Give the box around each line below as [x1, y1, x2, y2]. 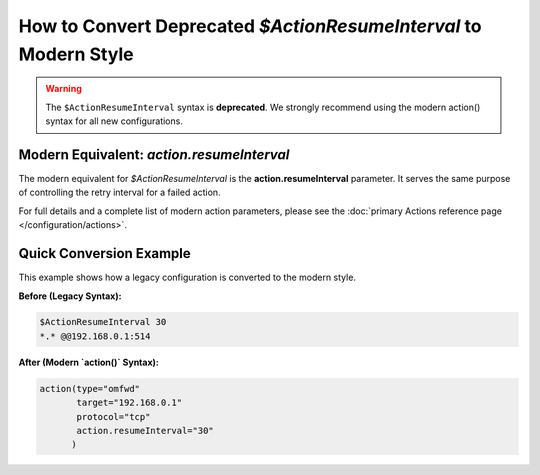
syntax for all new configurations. [45, 115, 184, 127]
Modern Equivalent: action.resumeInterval [18, 146, 290, 163]
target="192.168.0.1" [76, 397, 183, 409]
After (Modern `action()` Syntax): [18, 356, 159, 368]
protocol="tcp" [76, 411, 151, 422]
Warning [45, 83, 82, 95]
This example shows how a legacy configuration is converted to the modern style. [18, 271, 357, 284]
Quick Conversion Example [18, 245, 192, 262]
